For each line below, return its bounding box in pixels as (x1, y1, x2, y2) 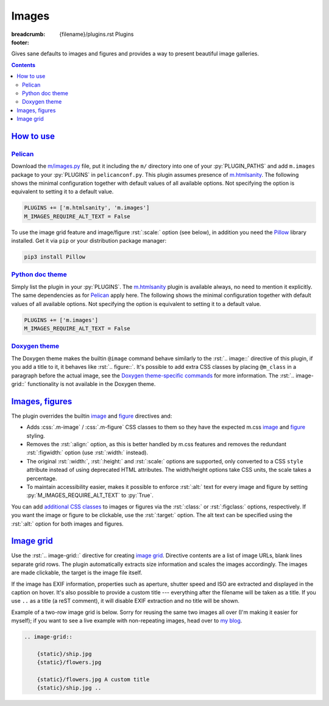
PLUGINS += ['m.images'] (24, 316, 99, 323)
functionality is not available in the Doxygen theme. (27, 380, 156, 387)
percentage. (26, 474, 57, 482)
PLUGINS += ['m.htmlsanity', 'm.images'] (24, 204, 150, 212)
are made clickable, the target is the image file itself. (11, 569, 143, 576)
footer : (11, 38, 30, 46)
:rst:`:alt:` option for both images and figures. (11, 520, 124, 527)
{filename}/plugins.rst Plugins (59, 30, 134, 38)
